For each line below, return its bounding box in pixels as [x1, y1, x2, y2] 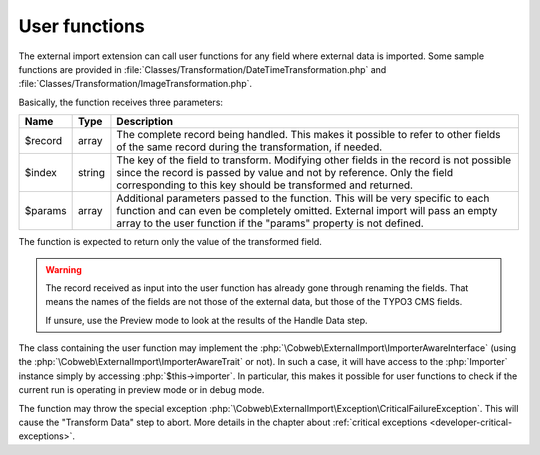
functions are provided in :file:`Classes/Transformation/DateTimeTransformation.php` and [18, 63, 387, 75]
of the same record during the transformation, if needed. [116, 140, 383, 154]
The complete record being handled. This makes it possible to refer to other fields [116, 128, 501, 142]
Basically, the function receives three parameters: [18, 96, 224, 108]
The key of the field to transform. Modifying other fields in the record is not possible [116, 153, 512, 167]
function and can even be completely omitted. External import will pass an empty [116, 204, 498, 218]
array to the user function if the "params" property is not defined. [116, 216, 424, 230]
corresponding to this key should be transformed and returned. [116, 178, 414, 192]
